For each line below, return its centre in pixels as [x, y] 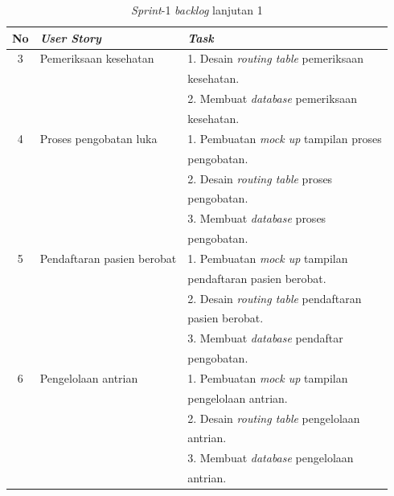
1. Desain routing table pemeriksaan [275, 58]
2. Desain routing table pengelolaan [274, 418]
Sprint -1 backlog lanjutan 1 [197, 10]
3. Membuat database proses [257, 218]
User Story [70, 37]
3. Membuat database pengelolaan [271, 458]
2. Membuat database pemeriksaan [272, 98]
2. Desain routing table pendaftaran [275, 298]
